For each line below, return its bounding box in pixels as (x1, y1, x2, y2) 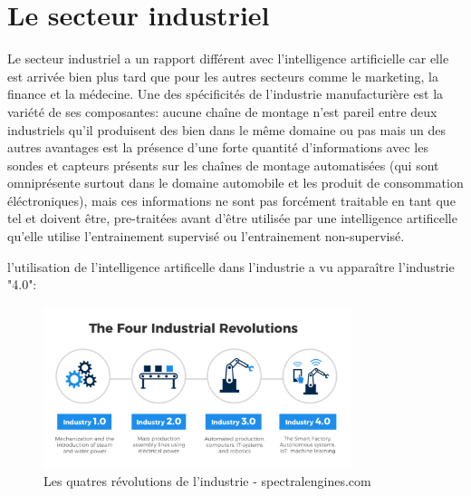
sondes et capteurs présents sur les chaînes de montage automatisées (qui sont (7, 155, 439, 174)
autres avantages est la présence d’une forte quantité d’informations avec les (7, 138, 428, 157)
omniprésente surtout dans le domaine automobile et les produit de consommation (7, 173, 464, 192)
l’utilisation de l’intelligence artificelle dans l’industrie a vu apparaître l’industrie (7, 257, 455, 276)
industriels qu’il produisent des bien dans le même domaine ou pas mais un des (7, 120, 447, 139)
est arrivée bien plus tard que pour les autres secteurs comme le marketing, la (7, 66, 438, 85)
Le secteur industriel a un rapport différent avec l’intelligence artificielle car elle (7, 49, 449, 68)
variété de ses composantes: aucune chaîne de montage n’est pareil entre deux (7, 102, 437, 121)
